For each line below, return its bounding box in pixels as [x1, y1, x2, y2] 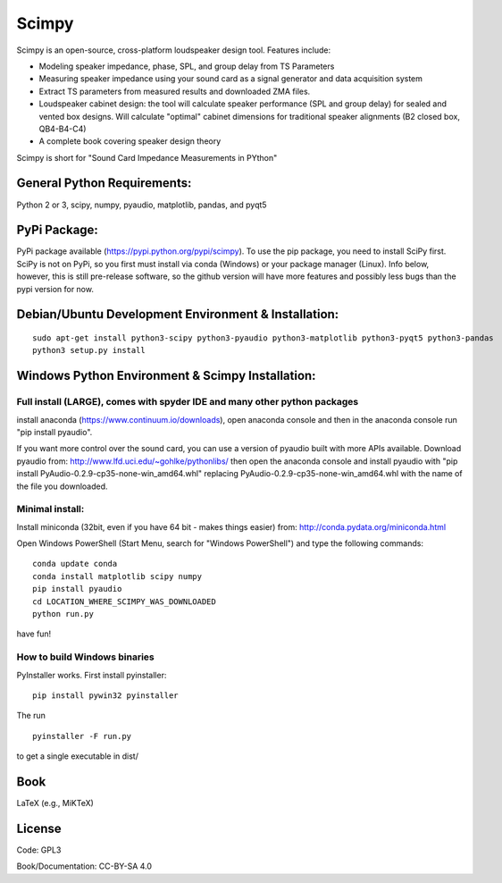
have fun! [16, 628, 52, 639]
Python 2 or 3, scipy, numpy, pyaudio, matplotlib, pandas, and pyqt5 [16, 199, 267, 210]
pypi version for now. [16, 283, 94, 294]
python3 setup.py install [32, 345, 146, 356]
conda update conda [32, 559, 118, 569]
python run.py [32, 609, 94, 619]
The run [16, 711, 46, 721]
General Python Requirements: [16, 175, 192, 191]
